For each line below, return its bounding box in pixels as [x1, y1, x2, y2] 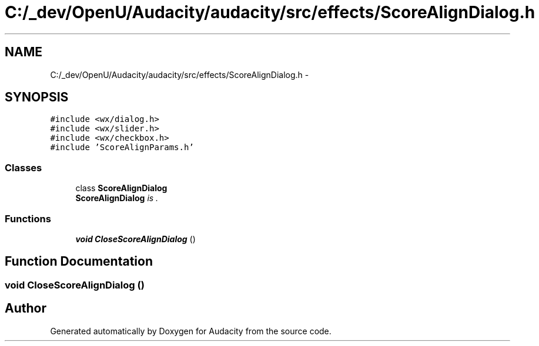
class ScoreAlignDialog [75, 183, 168, 194]
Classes [5, 161, 42, 174]
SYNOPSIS [5, 90, 69, 105]
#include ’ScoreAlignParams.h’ [50, 143, 194, 152]
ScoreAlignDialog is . [75, 193, 159, 203]
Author [5, 301, 46, 316]
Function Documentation [5, 254, 153, 269]
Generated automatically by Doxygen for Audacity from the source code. [50, 325, 332, 336]
